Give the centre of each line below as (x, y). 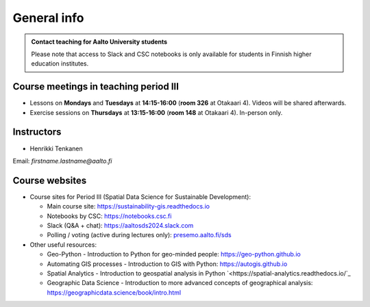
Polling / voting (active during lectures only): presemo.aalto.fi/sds (139, 235)
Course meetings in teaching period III (96, 86)
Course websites (50, 180)
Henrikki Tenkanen (56, 148)
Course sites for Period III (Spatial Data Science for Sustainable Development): (140, 197)
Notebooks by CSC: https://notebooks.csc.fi (109, 216)
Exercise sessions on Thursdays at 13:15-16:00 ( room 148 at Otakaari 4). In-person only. (156, 112)
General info (49, 18)
